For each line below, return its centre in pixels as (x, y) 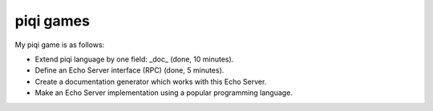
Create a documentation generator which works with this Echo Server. (151, 81)
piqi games (52, 21)
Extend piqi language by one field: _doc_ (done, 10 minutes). (134, 59)
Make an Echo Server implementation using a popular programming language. (164, 93)
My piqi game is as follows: (60, 45)
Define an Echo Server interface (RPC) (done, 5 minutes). (129, 70)
